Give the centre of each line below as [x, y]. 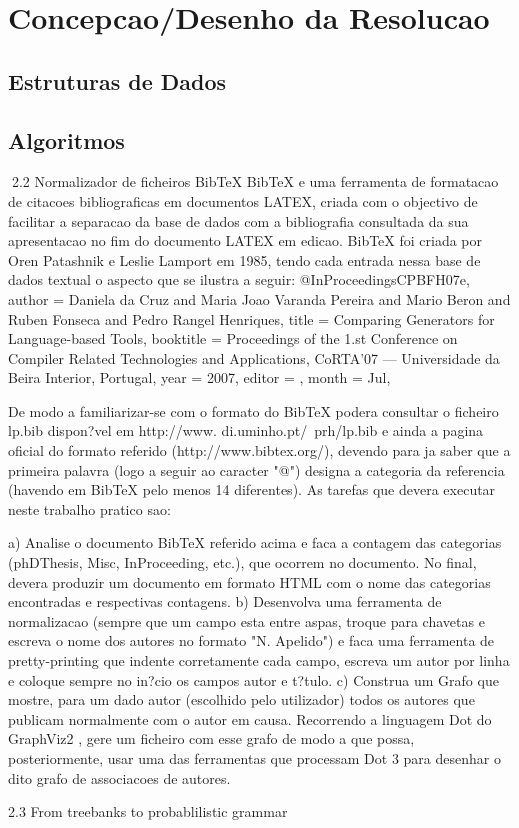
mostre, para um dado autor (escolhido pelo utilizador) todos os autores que [241, 699]
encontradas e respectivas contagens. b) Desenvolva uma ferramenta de [225, 601]
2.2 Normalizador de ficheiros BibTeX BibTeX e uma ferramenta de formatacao [255, 181]
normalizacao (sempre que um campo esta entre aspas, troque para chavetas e [246, 620]
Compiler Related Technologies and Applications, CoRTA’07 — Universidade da [254, 357]
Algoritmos [66, 139]
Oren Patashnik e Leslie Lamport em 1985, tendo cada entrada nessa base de [244, 259]
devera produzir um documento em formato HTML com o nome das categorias [249, 581]
